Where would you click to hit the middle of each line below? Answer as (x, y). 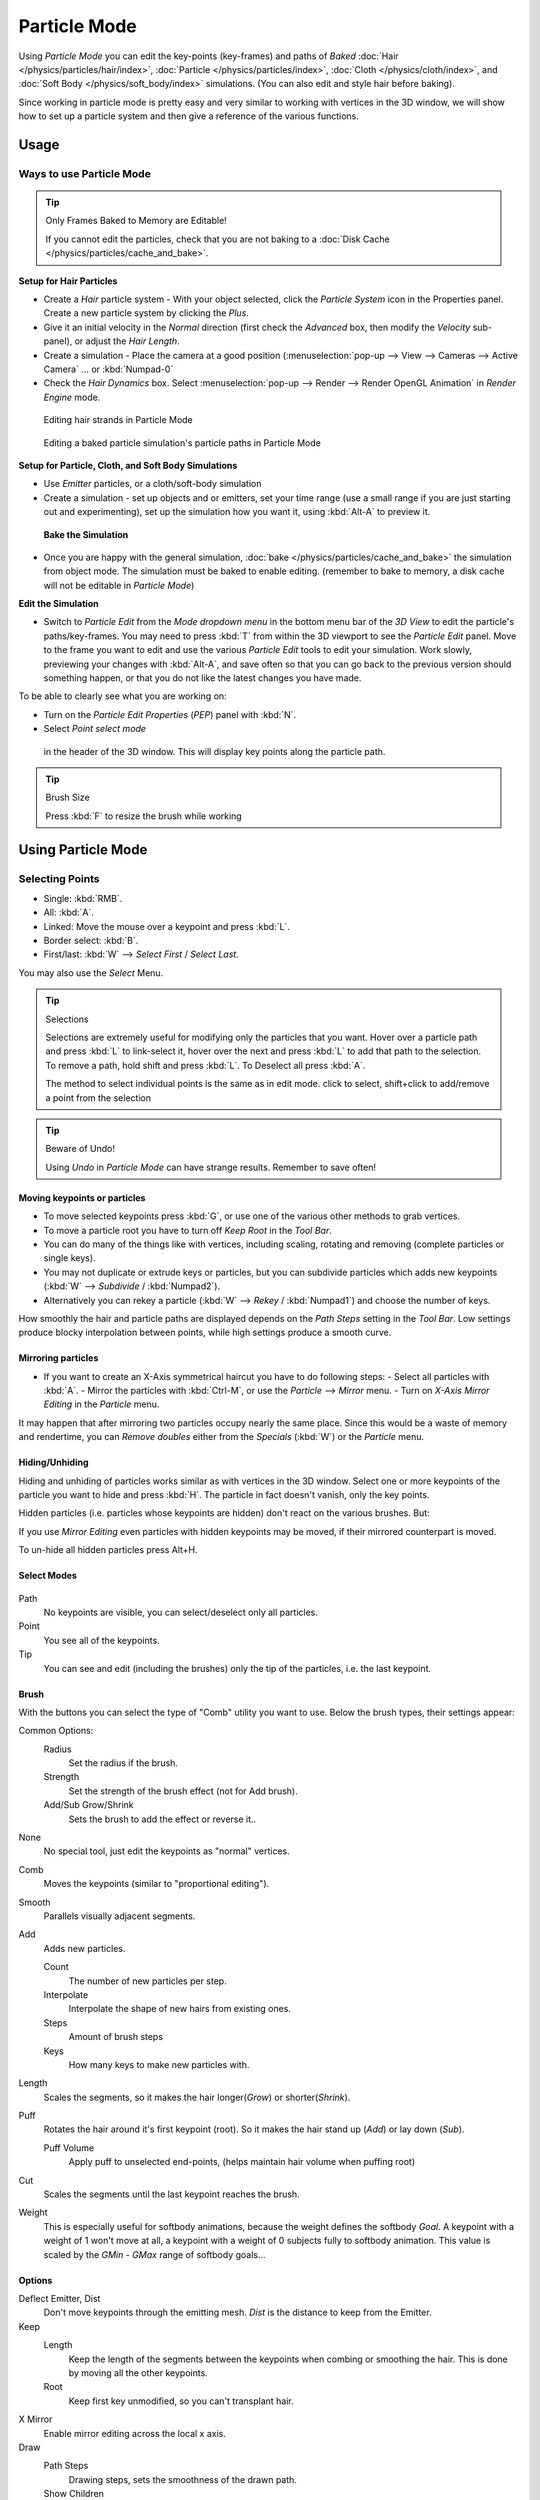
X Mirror (35, 2419)
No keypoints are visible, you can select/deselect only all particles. (181, 1612)
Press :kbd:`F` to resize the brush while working (143, 816)
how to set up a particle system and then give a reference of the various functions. (188, 116)
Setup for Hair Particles (68, 281)
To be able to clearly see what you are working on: (122, 696)
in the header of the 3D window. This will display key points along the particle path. (214, 751)
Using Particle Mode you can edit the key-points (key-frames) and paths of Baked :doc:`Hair (208, 56)
